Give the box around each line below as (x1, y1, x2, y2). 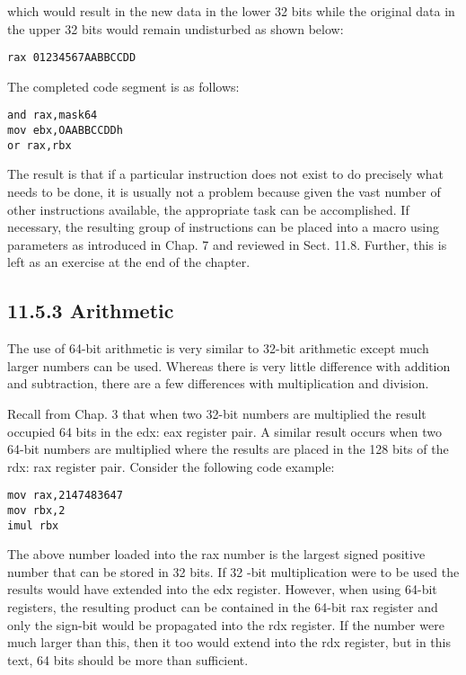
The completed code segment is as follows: (7, 76, 240, 95)
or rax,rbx (7, 138, 72, 152)
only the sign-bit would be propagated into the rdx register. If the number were (7, 615, 444, 634)
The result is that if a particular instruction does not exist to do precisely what (7, 164, 444, 183)
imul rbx (7, 519, 59, 532)
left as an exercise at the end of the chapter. (7, 253, 251, 271)
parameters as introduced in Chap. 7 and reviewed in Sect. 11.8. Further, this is (7, 235, 447, 253)
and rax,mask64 (7, 109, 98, 122)
